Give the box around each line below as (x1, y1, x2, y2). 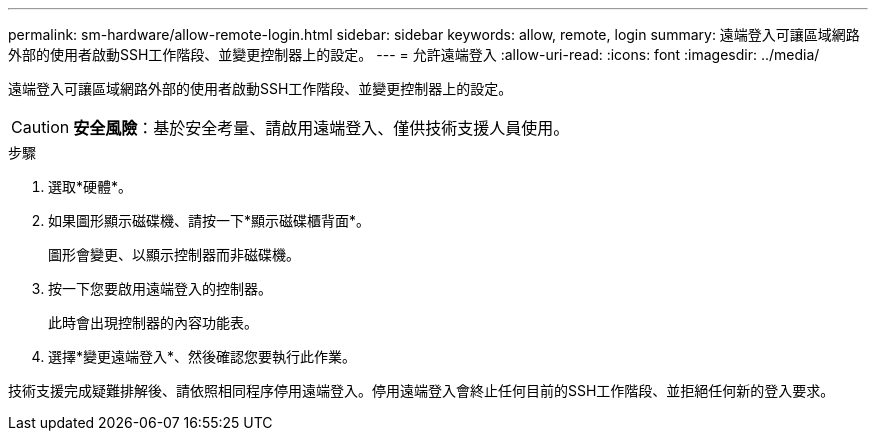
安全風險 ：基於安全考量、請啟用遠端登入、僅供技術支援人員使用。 (73, 118, 570, 138)
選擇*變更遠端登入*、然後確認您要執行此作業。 (48, 348, 357, 365)
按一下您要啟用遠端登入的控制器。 (48, 280, 272, 297)
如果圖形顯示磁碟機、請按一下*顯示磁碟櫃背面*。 (48, 212, 371, 229)
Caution (11, 117, 70, 137)
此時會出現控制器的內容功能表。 (48, 314, 258, 331)
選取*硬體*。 (48, 178, 133, 195)
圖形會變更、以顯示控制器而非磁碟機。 (48, 246, 300, 263)
